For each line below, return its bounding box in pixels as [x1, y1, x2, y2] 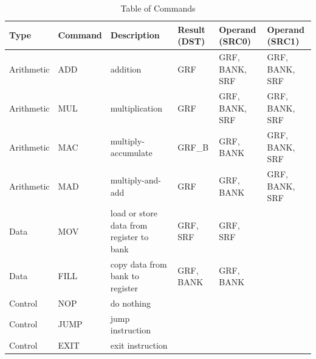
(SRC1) [267, 35, 300, 48]
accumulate [110, 146, 153, 159]
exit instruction [110, 339, 168, 352]
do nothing [110, 296, 151, 309]
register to [110, 230, 149, 243]
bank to [110, 269, 139, 282]
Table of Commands [120, 2, 196, 14]
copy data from [110, 257, 167, 270]
